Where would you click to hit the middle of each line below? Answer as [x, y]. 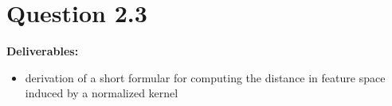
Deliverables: [43, 51]
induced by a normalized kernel [102, 93]
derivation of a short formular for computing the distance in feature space [205, 77]
